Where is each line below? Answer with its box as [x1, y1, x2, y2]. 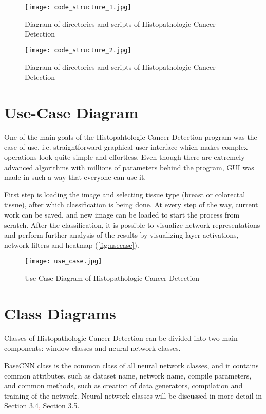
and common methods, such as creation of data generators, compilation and [4, 380, 243, 391]
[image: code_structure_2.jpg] [25, 46, 131, 54]
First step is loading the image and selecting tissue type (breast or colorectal [4, 189, 245, 200]
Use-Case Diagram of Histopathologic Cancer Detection [25, 273, 200, 283]
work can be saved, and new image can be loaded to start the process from [4, 209, 240, 220]
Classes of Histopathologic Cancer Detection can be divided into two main [4, 332, 238, 343]
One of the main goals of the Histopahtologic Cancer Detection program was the [4, 131, 257, 142]
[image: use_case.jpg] [25, 258, 102, 265]
